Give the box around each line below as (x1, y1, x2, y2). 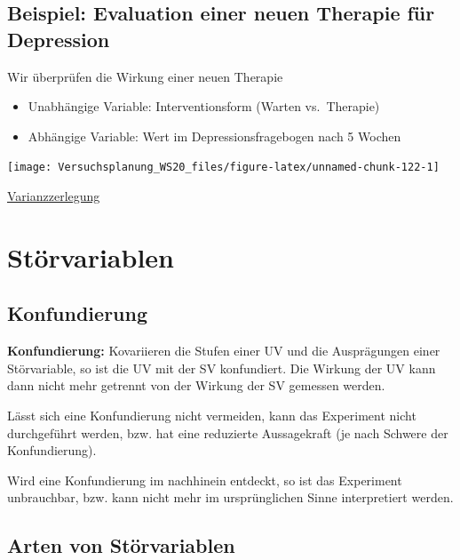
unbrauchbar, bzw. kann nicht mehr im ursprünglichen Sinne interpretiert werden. (7, 488, 454, 507)
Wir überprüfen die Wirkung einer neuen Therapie (7, 67, 283, 85)
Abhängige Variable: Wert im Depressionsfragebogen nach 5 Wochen (28, 126, 401, 145)
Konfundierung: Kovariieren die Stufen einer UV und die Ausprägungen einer (7, 341, 440, 360)
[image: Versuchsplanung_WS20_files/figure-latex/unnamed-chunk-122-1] (7, 161, 440, 174)
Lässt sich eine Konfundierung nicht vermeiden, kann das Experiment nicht (7, 405, 416, 424)
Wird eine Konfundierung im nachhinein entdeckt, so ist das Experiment (7, 470, 402, 489)
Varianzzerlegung (7, 187, 100, 205)
